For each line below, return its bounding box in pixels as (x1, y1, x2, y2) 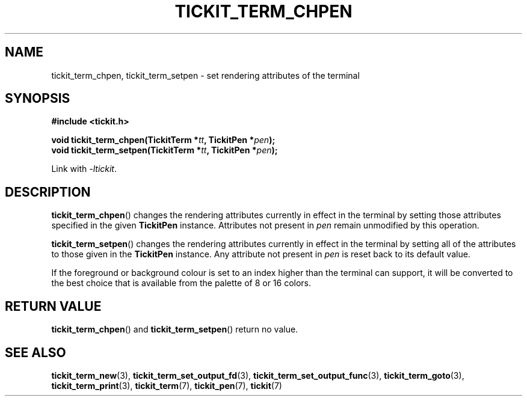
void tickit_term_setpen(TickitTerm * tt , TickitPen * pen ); (51, 145, 278, 156)
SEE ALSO (5, 344, 66, 360)
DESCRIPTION (5, 184, 91, 200)
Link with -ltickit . (51, 164, 117, 174)
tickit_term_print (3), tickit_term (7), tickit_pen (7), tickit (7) (51, 380, 282, 391)
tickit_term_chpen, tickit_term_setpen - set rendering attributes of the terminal (51, 70, 360, 81)
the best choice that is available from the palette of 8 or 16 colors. (51, 278, 312, 289)
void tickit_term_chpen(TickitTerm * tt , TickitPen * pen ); (51, 135, 276, 145)
